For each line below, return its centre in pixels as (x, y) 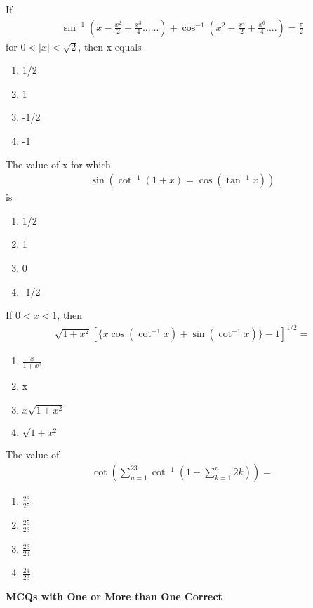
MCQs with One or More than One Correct (114, 596)
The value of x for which (58, 164)
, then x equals (110, 46)
